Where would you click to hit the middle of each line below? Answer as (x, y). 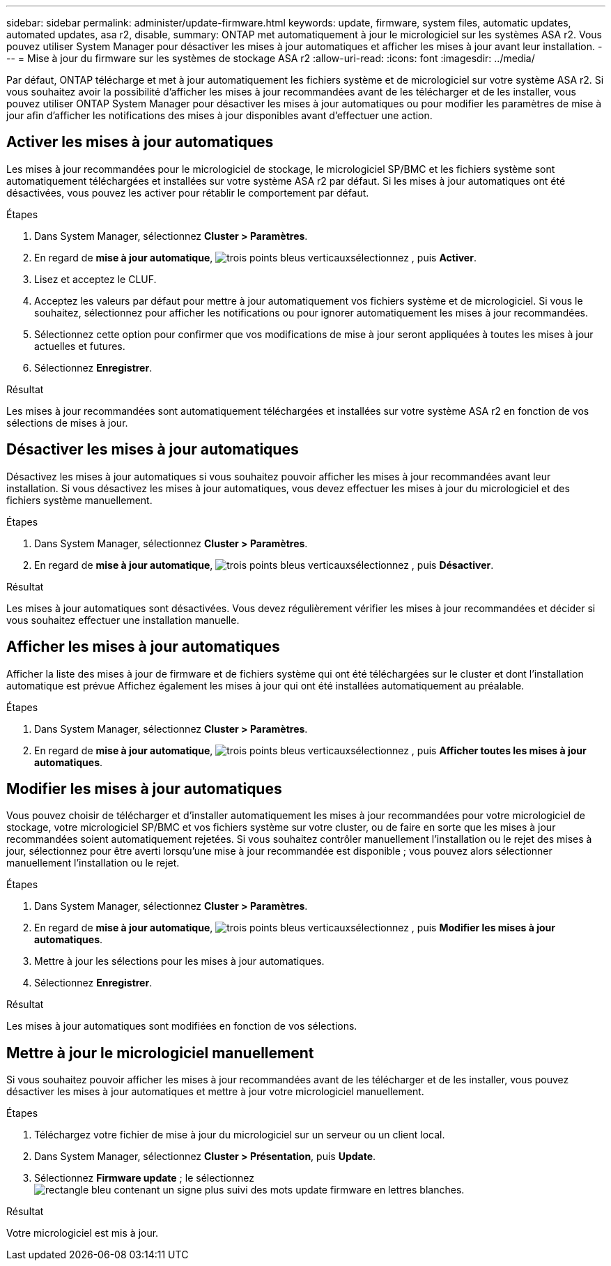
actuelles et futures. (80, 346)
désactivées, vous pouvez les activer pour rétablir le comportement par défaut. (188, 192)
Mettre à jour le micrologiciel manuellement (160, 1053)
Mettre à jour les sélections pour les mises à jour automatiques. (179, 961)
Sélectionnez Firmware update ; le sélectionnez (144, 1178)
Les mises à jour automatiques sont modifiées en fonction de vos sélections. (182, 1026)
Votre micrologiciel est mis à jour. (83, 1233)
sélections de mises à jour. (67, 422)
